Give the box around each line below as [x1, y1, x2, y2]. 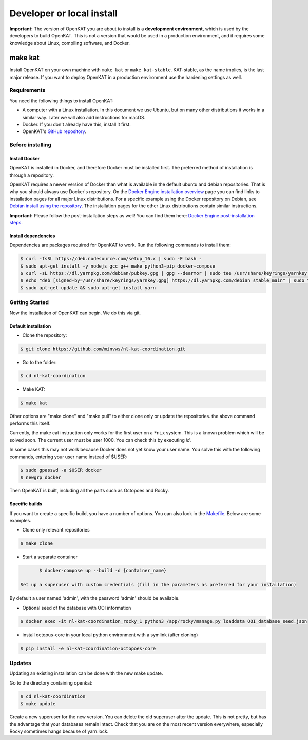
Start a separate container [22, 554, 78, 560]
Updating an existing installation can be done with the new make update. [9, 670, 163, 676]
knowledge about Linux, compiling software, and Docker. [9, 40, 130, 46]
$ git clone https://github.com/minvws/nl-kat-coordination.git [20, 346, 186, 352]
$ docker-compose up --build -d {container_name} [39, 567, 167, 574]
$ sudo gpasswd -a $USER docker [20, 467, 102, 473]
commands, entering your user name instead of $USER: [9, 453, 128, 460]
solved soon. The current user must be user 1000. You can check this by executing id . [9, 437, 191, 443]
